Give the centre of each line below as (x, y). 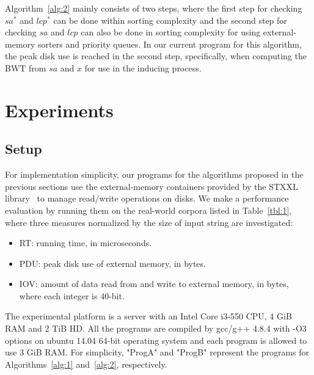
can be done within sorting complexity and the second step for (170, 20)
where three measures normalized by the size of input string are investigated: (149, 222)
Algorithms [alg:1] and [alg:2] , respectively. (86, 364)
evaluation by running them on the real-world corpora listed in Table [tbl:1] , (148, 210)
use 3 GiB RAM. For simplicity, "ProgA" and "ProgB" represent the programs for (157, 352)
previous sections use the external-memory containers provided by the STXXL (152, 186)
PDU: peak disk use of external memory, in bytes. (112, 263)
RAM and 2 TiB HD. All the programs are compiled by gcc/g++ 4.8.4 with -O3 (156, 328)
